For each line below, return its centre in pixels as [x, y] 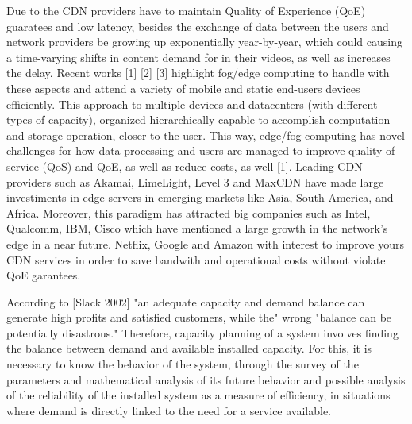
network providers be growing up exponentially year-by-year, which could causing [204, 42]
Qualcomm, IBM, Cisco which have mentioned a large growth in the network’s [197, 228]
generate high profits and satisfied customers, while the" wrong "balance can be [199, 317]
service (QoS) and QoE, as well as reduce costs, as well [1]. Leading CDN [185, 166]
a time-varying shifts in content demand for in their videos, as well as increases [198, 57]
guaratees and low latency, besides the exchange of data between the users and [198, 26]
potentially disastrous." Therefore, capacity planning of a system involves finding [202, 332]
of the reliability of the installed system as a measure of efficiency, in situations [198, 395]
